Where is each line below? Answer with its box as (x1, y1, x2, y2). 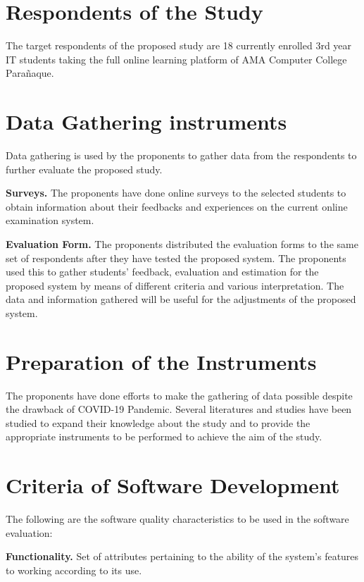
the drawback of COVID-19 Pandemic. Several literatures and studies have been (6, 402, 352, 416)
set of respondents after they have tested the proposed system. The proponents (6, 250, 346, 265)
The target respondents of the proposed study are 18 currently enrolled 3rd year (6, 38, 352, 53)
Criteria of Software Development (6, 471, 340, 500)
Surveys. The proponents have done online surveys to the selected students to (6, 185, 346, 200)
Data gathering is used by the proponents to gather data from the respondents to (6, 148, 357, 163)
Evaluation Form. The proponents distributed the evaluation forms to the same (6, 237, 358, 251)
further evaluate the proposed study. (6, 161, 163, 176)
